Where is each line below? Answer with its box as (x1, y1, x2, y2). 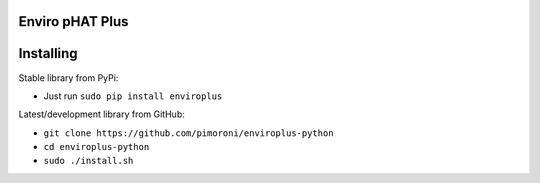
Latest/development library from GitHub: (18, 108, 185, 120)
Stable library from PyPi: (18, 71, 119, 84)
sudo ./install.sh (43, 155, 134, 167)
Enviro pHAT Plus (18, 13, 129, 30)
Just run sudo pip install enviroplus (43, 90, 223, 102)
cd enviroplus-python (43, 141, 150, 153)
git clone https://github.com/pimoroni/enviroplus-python (43, 127, 334, 139)
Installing (18, 45, 79, 62)
